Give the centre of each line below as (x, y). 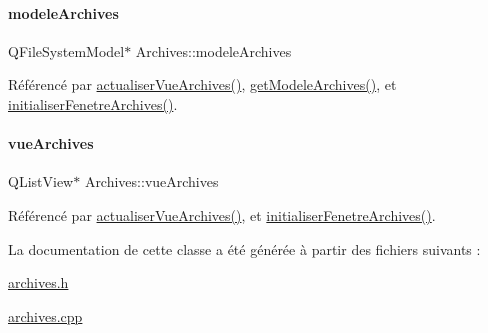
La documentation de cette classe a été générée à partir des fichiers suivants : (244, 248)
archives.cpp (45, 315)
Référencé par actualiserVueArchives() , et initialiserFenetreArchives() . (222, 214)
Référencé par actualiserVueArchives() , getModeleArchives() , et (202, 84)
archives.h (38, 282)
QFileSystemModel (66, 50)
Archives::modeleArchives (213, 50)
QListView (41, 181)
